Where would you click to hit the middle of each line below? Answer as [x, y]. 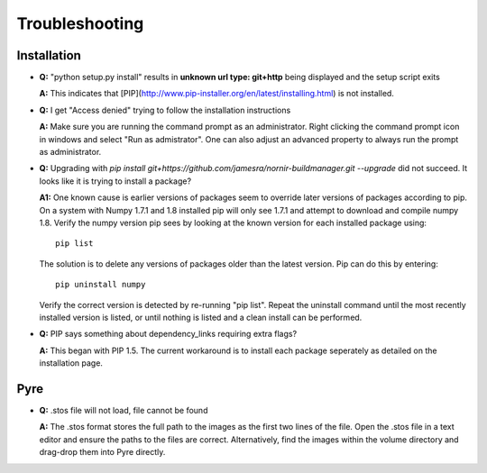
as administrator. [70, 152]
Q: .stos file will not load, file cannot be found [124, 410]
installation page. [71, 363]
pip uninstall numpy [101, 285]
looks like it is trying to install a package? [115, 181]
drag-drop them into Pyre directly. [102, 452]
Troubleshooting [80, 23]
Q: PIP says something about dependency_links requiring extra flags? [168, 334]
